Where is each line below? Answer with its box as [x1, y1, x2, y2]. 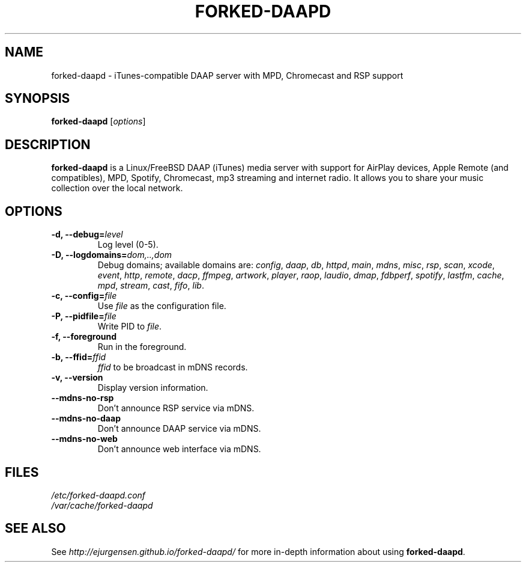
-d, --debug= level [51, 229, 123, 240]
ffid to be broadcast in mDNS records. [97, 362, 248, 373]
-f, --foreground [51, 331, 116, 342]
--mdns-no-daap [51, 413, 121, 424]
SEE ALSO [5, 521, 66, 536]
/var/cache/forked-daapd [51, 500, 153, 510]
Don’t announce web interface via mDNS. [97, 444, 261, 455]
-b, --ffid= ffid [51, 352, 106, 363]
